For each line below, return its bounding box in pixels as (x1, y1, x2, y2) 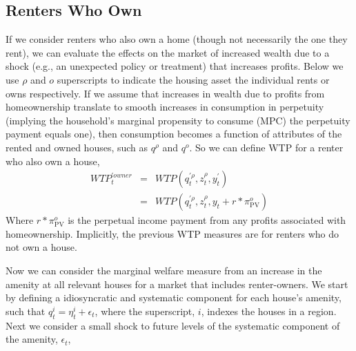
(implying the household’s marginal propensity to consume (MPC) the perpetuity (6, 113, 350, 127)
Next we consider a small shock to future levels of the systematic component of (6, 318, 340, 332)
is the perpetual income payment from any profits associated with (68, 213, 346, 227)
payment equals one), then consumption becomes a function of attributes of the (6, 126, 342, 141)
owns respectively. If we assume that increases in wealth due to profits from (6, 86, 325, 100)
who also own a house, (6, 153, 100, 168)
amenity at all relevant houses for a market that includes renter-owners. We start (6, 276, 348, 291)
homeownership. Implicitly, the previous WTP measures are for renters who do (6, 226, 339, 240)
